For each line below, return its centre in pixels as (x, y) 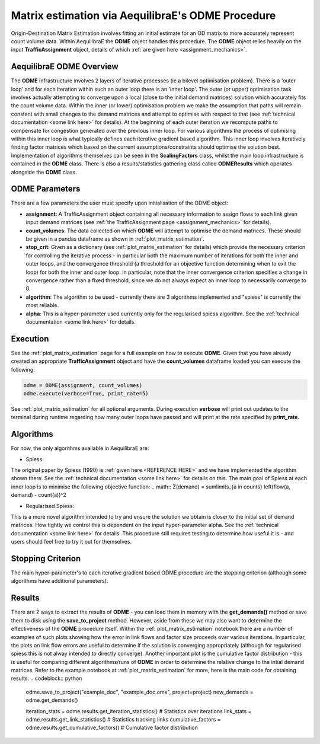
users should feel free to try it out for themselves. (71, 542)
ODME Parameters (46, 189)
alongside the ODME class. (44, 172)
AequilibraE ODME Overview (65, 67)
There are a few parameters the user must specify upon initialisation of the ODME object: (120, 203)
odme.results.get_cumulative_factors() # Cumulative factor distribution (112, 728)
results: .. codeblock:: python (47, 678)
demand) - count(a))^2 (39, 495)
